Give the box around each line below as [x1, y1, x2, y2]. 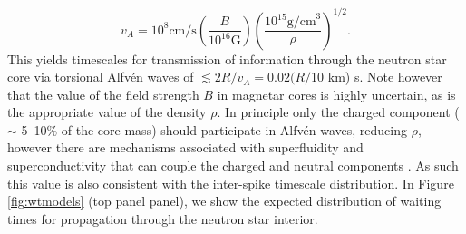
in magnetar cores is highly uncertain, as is [217, 84, 456, 103]
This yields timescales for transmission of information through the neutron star [7, 49, 447, 68]
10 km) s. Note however [311, 67, 442, 86]
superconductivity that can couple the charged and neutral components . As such [7, 156, 459, 175]
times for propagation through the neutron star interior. [7, 209, 318, 228]
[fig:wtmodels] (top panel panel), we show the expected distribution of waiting [7, 191, 442, 210]
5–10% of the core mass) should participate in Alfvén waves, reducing [21, 120, 407, 139]
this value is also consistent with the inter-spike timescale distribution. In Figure [7, 173, 454, 192]
